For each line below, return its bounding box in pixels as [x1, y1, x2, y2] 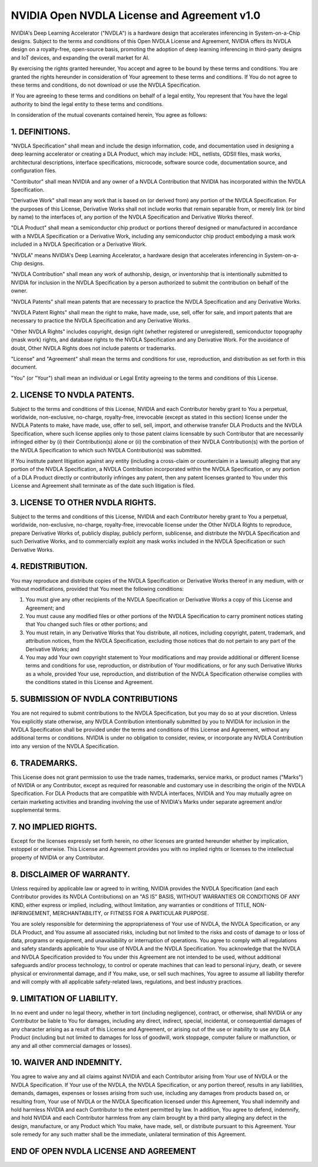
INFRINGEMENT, [11, 909, 51, 916]
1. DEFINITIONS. [11, 127, 71, 137]
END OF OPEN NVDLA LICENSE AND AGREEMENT [11, 1146, 197, 1156]
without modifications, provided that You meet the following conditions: [11, 585, 184, 592]
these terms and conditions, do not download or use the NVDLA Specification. [11, 81, 201, 88]
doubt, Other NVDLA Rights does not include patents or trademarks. [11, 344, 176, 351]
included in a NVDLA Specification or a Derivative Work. [11, 241, 147, 248]
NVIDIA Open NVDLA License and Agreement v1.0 [11, 9, 261, 22]
